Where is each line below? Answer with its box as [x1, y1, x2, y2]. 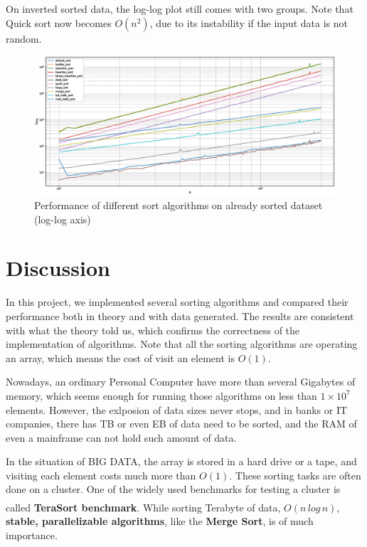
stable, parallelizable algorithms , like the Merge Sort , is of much [6, 514, 314, 529]
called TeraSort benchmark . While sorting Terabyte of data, [6, 499, 281, 514]
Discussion [6, 253, 110, 282]
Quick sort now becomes [6, 15, 112, 30]
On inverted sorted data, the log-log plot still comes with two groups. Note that [6, 1, 353, 16]
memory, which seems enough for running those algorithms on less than [6, 388, 317, 403]
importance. [6, 527, 58, 542]
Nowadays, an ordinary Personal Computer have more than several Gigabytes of [6, 374, 356, 389]
